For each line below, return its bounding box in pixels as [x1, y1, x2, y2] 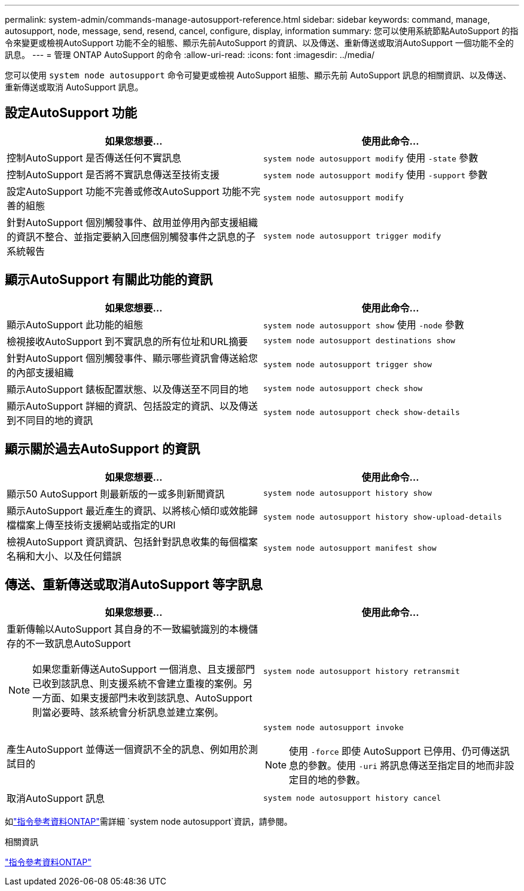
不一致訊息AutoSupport [26, 637, 131, 650]
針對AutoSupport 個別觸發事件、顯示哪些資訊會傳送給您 [7, 352, 258, 364]
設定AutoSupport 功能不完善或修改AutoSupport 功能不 [7, 185, 251, 197]
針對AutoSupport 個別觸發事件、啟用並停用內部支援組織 [7, 216, 258, 228]
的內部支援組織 [7, 366, 74, 379]
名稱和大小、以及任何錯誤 [7, 550, 122, 562]
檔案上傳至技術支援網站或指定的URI [16, 518, 176, 531]
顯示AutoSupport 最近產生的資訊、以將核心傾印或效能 [7, 504, 249, 517]
